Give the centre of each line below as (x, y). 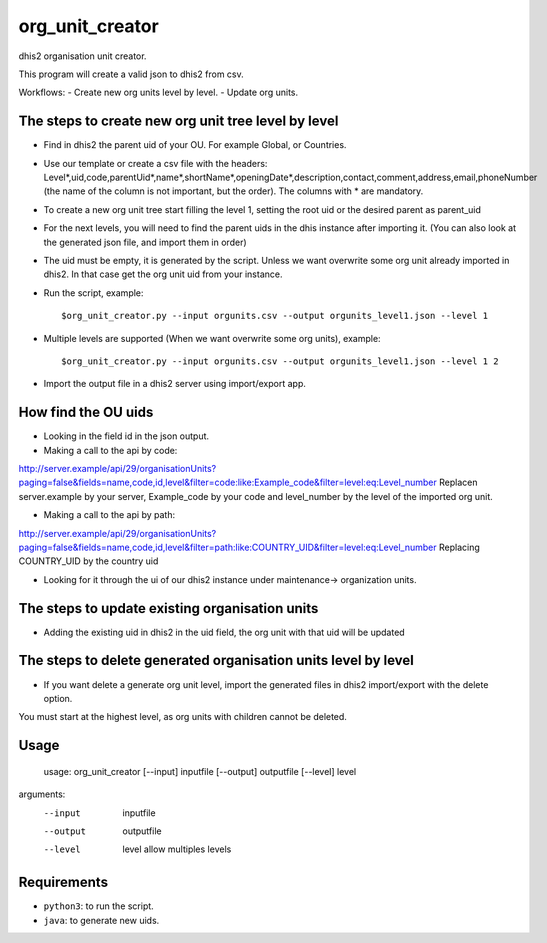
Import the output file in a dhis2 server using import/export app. (175, 384)
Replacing (459, 547)
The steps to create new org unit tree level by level (178, 121)
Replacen (458, 482)
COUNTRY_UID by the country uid (88, 561)
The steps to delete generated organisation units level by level (216, 660)
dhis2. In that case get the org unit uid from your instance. (163, 274)
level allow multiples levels (177, 849)
